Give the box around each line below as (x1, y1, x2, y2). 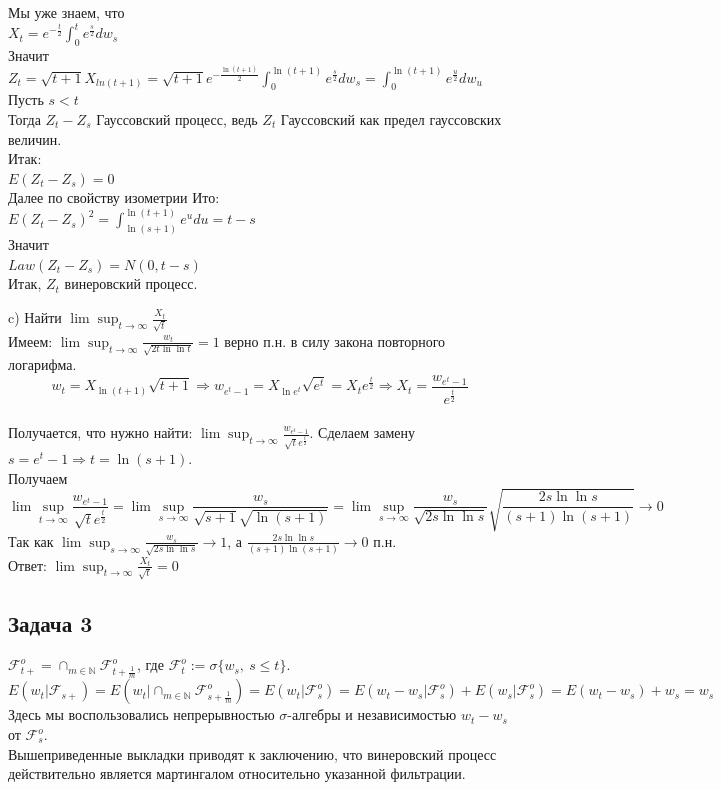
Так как (8, 530, 54, 551)
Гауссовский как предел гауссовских (280, 108, 502, 129)
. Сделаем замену (309, 422, 416, 443)
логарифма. (8, 354, 77, 375)
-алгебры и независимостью (287, 704, 457, 725)
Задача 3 (8, 607, 93, 638)
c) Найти (8, 307, 62, 328)
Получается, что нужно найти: (8, 422, 193, 443)
